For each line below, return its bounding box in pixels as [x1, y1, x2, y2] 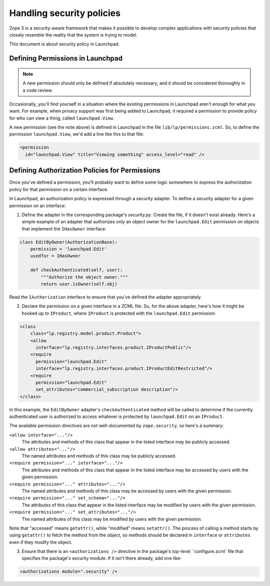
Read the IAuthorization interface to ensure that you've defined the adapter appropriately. [9, 294, 202, 300]
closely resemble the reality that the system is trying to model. [9, 32, 137, 38]
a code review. [22, 87, 53, 93]
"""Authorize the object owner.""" [40, 274, 128, 280]
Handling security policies [9, 8, 121, 19]
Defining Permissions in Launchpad [9, 54, 122, 63]
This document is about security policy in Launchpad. [9, 41, 120, 47]
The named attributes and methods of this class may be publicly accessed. [21, 453, 176, 459]
